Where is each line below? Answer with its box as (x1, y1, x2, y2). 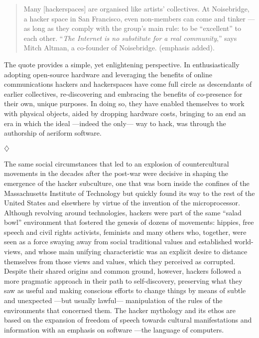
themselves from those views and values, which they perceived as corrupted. (4, 256, 236, 266)
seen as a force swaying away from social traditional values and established (4, 236, 232, 247)
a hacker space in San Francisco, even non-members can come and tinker (23, 13, 246, 23)
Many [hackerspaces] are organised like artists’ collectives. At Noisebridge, (23, 3, 250, 13)
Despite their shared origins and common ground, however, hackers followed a (4, 266, 242, 276)
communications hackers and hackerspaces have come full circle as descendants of (4, 79, 252, 89)
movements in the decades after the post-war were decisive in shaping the (4, 168, 228, 178)
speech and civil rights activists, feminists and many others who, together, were (4, 226, 247, 237)
